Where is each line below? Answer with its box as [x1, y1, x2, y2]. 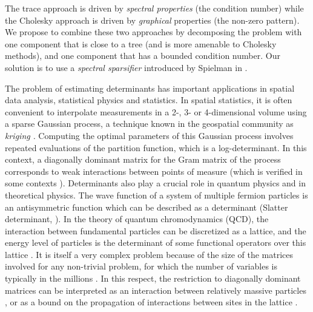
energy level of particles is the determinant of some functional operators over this [5, 236, 306, 249]
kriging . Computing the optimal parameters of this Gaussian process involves [5, 129, 294, 141]
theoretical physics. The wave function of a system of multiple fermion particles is [5, 188, 308, 201]
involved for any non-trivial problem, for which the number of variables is [5, 260, 277, 273]
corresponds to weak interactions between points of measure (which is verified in [5, 164, 303, 177]
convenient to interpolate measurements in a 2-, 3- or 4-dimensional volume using [5, 105, 307, 118]
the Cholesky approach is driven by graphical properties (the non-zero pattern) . [5, 13, 300, 26]
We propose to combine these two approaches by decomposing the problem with [5, 25, 302, 38]
